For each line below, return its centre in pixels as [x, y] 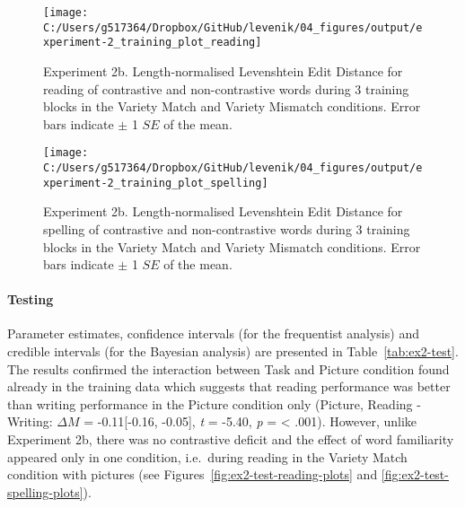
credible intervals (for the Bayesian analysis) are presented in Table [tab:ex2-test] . [233, 351]
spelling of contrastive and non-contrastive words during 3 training [227, 228]
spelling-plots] [45, 491]
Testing [31, 299]
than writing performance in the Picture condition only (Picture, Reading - [214, 403]
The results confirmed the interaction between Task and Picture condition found [228, 368]
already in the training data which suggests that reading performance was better [229, 386]
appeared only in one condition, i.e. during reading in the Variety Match [207, 456]
